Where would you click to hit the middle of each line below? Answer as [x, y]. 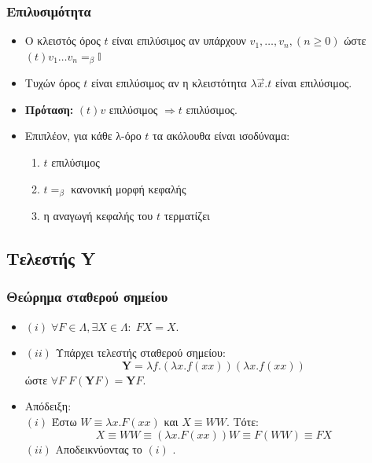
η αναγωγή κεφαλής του [98, 216]
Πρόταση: [49, 109]
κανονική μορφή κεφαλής [129, 188]
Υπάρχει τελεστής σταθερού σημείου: [140, 353]
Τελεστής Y [51, 258]
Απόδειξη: [48, 406]
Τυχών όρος [52, 83]
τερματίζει [187, 216]
